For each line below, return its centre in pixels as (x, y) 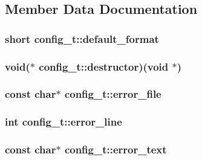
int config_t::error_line (64, 122)
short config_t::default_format (82, 38)
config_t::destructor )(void (104, 66)
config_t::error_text (116, 149)
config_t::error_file (113, 94)
